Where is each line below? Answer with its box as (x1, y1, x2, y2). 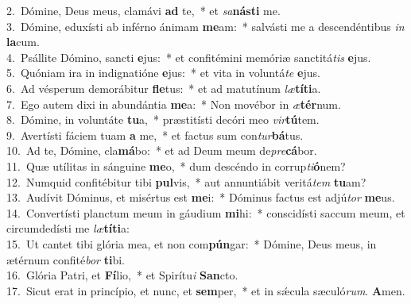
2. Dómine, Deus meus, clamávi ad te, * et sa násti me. (6, 2, 281, 18)
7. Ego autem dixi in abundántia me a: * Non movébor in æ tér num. (6, 95, 341, 112)
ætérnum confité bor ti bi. (6, 251, 125, 267)
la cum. (6, 33, 40, 50)
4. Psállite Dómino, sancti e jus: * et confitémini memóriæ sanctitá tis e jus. (6, 48, 371, 65)
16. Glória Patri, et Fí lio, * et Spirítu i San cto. (6, 267, 238, 283)
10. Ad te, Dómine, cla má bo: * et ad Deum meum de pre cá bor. (6, 142, 317, 159)
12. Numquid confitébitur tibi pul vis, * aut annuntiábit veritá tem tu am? (6, 173, 366, 190)
